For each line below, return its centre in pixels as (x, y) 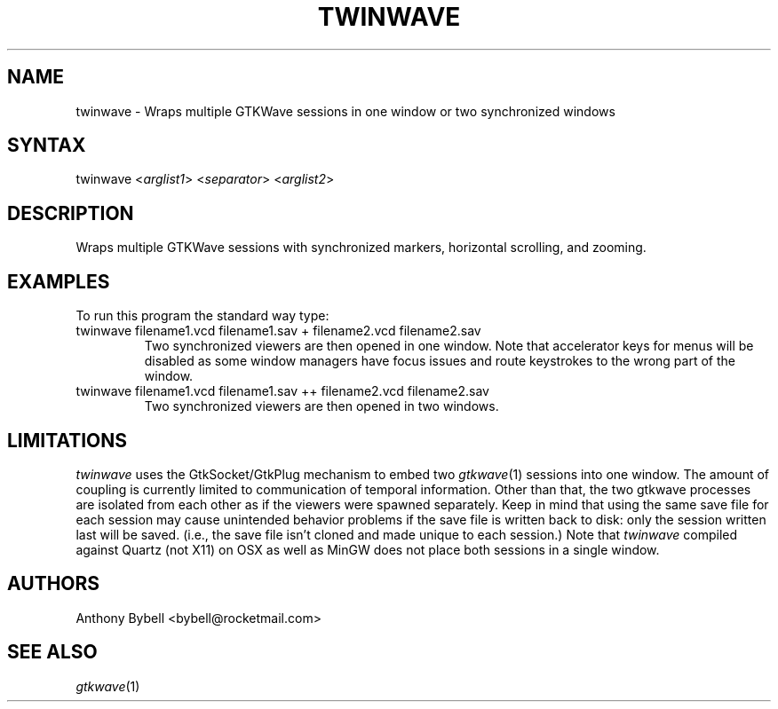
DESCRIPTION (71, 213)
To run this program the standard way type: (202, 316)
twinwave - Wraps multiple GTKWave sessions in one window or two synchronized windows (345, 111)
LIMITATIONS (67, 440)
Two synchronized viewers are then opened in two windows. (322, 406)
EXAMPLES (59, 281)
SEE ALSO (52, 652)
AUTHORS (54, 584)
